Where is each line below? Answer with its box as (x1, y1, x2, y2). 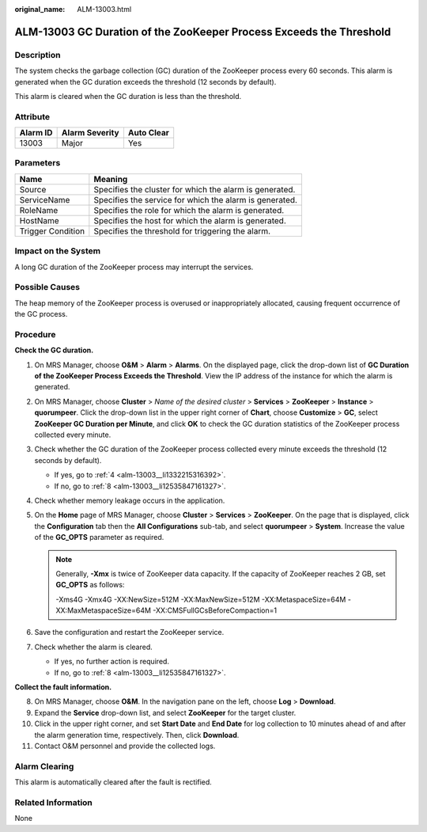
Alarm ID (19, 127, 53, 139)
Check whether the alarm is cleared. (34, 642, 153, 652)
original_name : (14, 5, 66, 13)
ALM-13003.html (77, 5, 132, 13)
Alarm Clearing (14, 761, 74, 772)
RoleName (19, 204, 59, 215)
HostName (19, 215, 59, 226)
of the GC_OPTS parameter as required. (34, 533, 164, 542)
